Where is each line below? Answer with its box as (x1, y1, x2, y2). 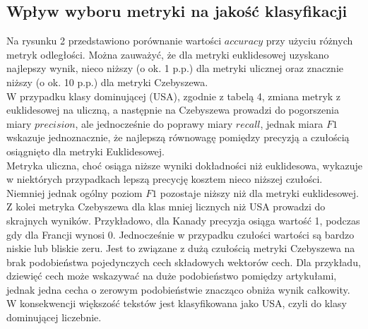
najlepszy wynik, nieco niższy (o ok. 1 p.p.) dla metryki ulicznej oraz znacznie (6, 61, 344, 76)
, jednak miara (260, 116, 324, 131)
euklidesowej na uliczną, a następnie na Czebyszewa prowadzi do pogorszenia (6, 102, 339, 117)
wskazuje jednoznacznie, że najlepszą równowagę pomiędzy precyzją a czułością (6, 130, 350, 145)
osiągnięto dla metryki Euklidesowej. (6, 143, 165, 158)
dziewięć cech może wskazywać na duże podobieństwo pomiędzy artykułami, (6, 268, 337, 283)
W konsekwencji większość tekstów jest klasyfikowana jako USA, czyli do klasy (6, 296, 347, 311)
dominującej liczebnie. (6, 310, 102, 325)
